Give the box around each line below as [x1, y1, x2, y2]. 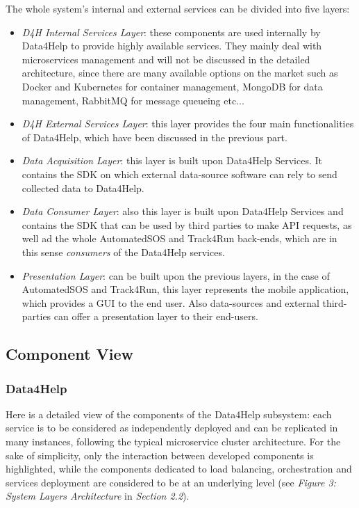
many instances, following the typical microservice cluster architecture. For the [6, 434, 341, 449]
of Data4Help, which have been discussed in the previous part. [22, 129, 287, 144]
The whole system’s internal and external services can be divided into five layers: [6, 1, 350, 15]
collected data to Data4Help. [22, 180, 144, 195]
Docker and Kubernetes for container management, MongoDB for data [22, 79, 323, 93]
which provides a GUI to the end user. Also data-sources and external [22, 295, 319, 310]
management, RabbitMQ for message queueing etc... [22, 93, 244, 107]
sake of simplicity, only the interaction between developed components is [6, 447, 314, 462]
